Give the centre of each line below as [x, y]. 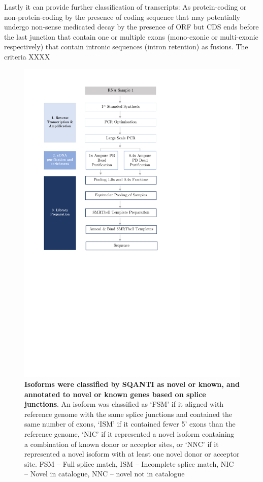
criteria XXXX [27, 56]
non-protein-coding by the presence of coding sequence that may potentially [122, 17]
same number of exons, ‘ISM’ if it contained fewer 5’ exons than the [130, 424]
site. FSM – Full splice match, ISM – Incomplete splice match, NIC [129, 463]
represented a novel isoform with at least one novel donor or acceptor [132, 454]
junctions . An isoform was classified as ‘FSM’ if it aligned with [124, 404]
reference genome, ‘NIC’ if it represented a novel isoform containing [129, 433]
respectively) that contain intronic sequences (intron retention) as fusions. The [126, 47]
